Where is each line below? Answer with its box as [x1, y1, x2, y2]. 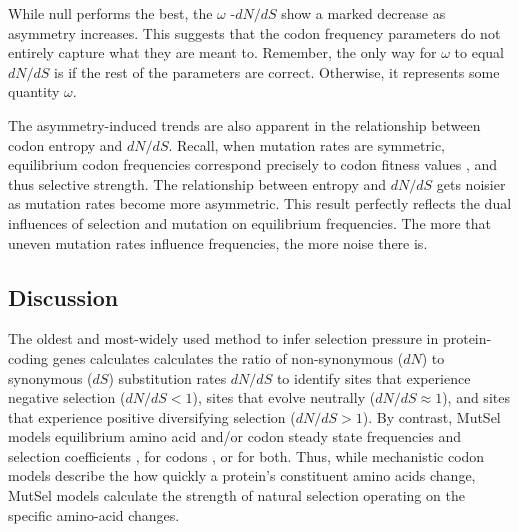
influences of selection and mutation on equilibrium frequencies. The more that [8, 212, 491, 233]
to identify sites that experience [276, 367, 471, 388]
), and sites [442, 387, 510, 408]
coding [8, 347, 49, 368]
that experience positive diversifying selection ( [8, 406, 296, 427]
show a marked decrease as [281, 3, 446, 23]
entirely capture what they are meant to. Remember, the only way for [8, 42, 437, 63]
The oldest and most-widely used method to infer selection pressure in [8, 328, 439, 349]
